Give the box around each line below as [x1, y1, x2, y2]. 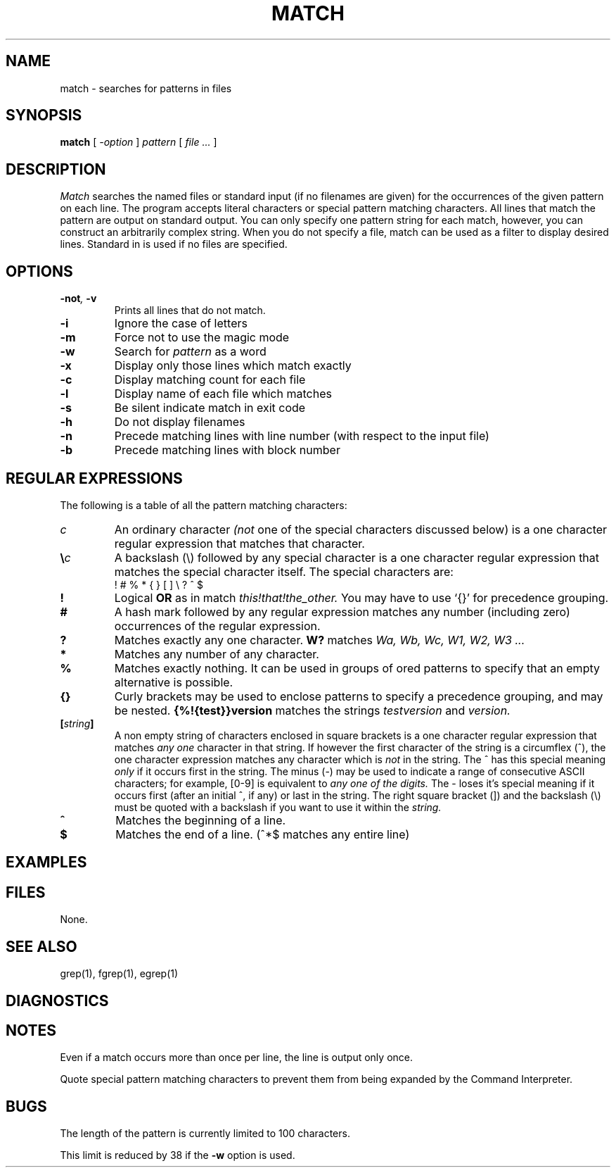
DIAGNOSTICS [6, 991, 109, 1010]
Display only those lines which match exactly [114, 358, 352, 373]
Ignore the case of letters [114, 316, 248, 331]
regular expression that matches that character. [114, 536, 365, 551]
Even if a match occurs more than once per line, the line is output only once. [60, 1051, 413, 1064]
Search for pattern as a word [114, 344, 267, 359]
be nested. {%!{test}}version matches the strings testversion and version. [114, 703, 511, 717]
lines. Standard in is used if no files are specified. [60, 238, 288, 251]
